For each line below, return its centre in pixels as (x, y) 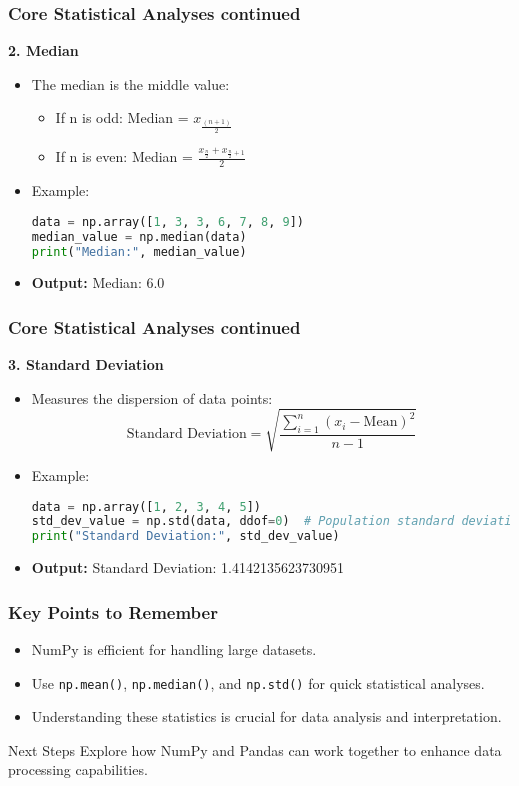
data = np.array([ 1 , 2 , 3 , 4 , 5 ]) (146, 506)
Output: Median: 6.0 (98, 282)
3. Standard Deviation (86, 364)
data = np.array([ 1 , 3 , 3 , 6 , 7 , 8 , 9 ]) (168, 221)
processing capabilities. (78, 769)
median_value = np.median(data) (139, 236)
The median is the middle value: (130, 83)
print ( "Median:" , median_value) (139, 251)
